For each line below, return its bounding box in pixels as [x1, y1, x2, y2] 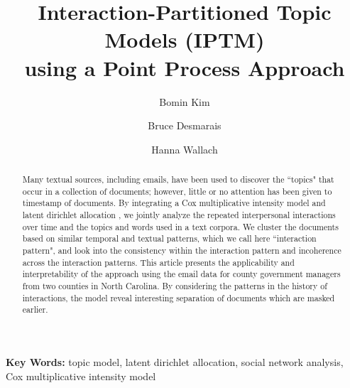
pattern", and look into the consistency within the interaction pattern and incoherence [22, 244, 341, 257]
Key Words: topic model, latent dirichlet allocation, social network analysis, [6, 354, 344, 369]
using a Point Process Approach [24, 53, 345, 82]
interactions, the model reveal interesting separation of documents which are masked [22, 291, 335, 303]
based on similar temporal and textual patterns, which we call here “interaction [22, 232, 317, 244]
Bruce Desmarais [148, 118, 222, 133]
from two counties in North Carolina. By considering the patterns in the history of [22, 279, 327, 291]
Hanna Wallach [151, 141, 218, 156]
